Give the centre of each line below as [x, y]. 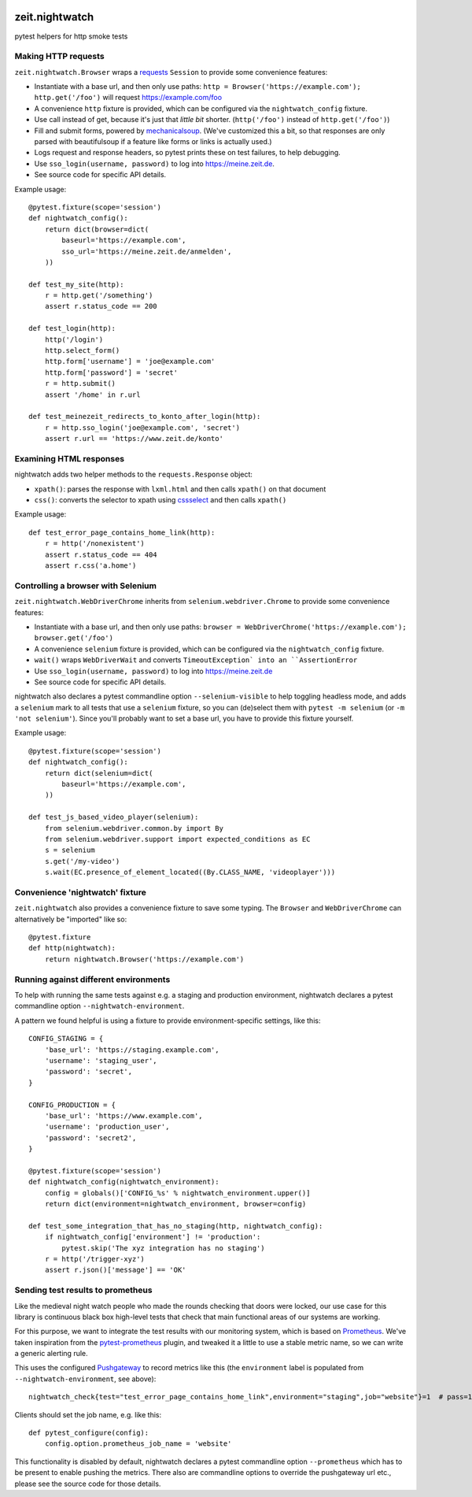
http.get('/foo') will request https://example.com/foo [128, 98]
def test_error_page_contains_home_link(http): [122, 532]
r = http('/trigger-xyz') [95, 1259]
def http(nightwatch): [72, 948]
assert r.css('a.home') [90, 566]
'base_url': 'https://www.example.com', [124, 1115]
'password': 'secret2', [90, 1138]
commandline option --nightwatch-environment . [100, 1006]
